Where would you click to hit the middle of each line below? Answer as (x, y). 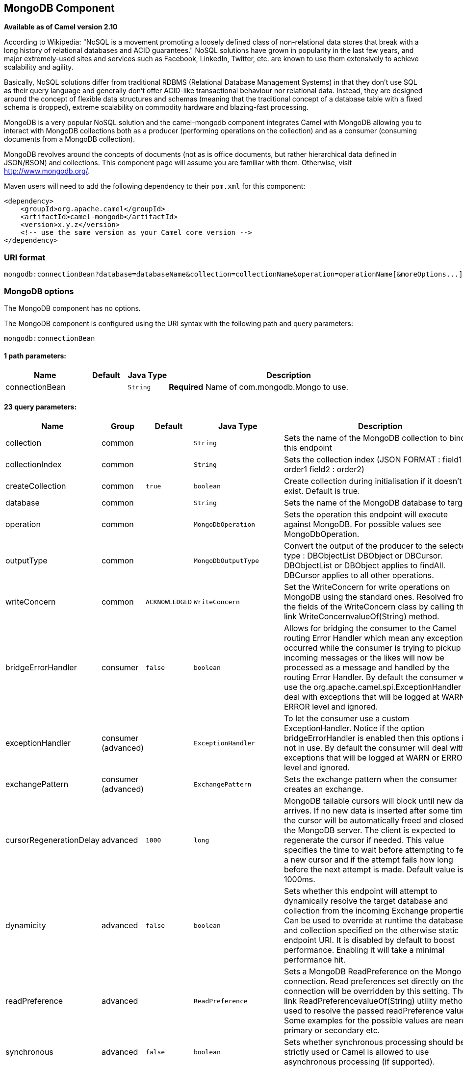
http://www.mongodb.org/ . (47, 171)
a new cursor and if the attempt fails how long (368, 860)
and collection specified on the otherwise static (371, 930)
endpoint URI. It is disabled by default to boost (369, 940)
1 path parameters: (35, 356)
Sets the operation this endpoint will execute (366, 515)
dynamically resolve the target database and (366, 901)
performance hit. (315, 960)
